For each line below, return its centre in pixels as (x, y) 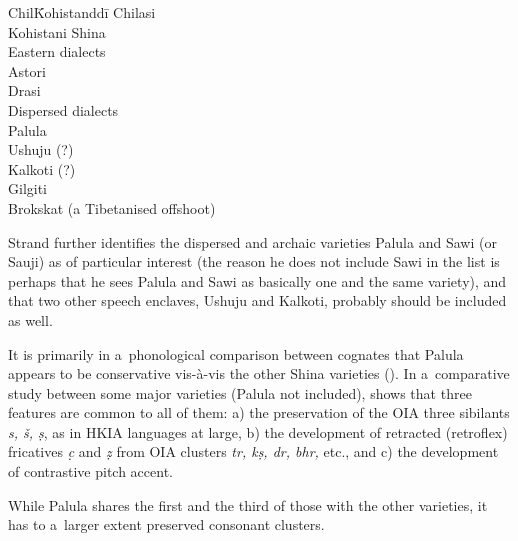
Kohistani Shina (57, 31)
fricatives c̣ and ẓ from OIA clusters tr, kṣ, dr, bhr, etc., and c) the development (253, 451)
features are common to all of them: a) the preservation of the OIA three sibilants (259, 412)
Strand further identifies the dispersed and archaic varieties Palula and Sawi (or (252, 241)
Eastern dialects (57, 51)
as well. (30, 319)
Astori (27, 70)
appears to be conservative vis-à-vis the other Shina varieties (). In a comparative (259, 373)
